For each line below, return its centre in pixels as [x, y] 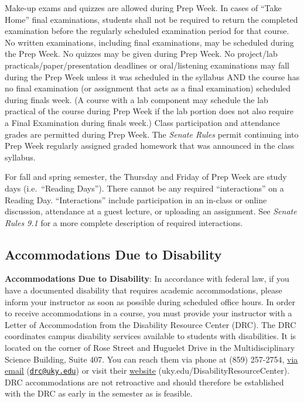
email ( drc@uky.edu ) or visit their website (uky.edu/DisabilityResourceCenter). [147, 370]
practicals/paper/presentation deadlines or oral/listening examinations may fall [147, 65]
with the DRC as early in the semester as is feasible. [99, 393]
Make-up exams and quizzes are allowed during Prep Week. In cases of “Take [143, 8]
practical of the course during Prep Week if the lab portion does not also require [149, 111]
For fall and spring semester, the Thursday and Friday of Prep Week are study [146, 177]
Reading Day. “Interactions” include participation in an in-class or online [136, 199]
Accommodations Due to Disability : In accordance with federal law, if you [147, 279]
